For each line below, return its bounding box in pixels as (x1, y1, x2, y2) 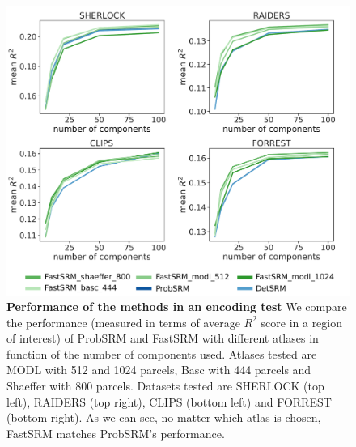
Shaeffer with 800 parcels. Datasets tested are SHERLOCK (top (6, 377, 324, 394)
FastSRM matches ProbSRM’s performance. (6, 424, 225, 441)
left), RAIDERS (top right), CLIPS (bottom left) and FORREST (6, 393, 332, 410)
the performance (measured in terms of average (6, 313, 240, 330)
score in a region (261, 313, 343, 330)
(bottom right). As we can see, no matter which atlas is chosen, (6, 409, 321, 426)
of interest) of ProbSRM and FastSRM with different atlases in (6, 330, 319, 347)
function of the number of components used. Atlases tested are (6, 345, 317, 362)
